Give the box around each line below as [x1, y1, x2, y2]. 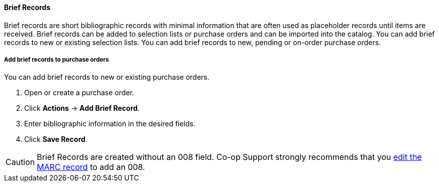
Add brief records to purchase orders [4, 56, 109, 63]
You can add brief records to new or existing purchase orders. [4, 73, 209, 82]
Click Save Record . [24, 135, 87, 144]
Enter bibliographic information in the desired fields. [24, 119, 196, 128]
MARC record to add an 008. [37, 162, 145, 172]
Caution [6, 157, 35, 167]
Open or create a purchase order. [24, 88, 134, 97]
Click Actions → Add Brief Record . [24, 104, 140, 113]
